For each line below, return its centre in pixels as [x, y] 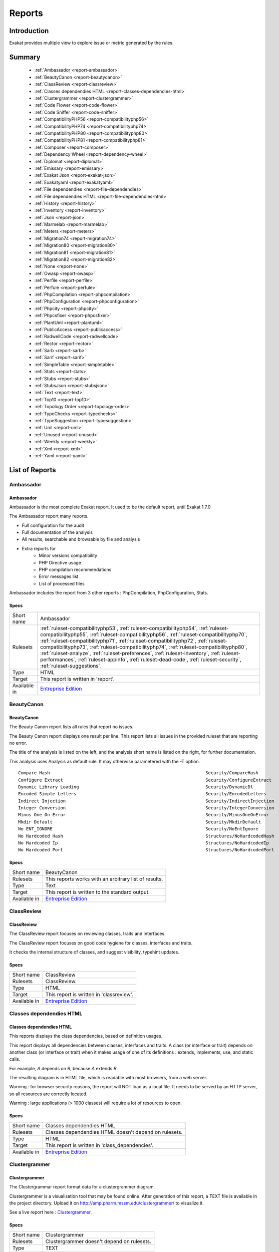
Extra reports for [39, 548]
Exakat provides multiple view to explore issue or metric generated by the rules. [91, 43]
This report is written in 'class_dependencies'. [99, 1145]
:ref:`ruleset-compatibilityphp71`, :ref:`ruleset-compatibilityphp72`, [118, 641]
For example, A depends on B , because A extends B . [63, 1068]
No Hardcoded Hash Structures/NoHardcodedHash [146, 836]
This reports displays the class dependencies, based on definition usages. [86, 1036]
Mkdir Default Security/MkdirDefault [140, 822]
